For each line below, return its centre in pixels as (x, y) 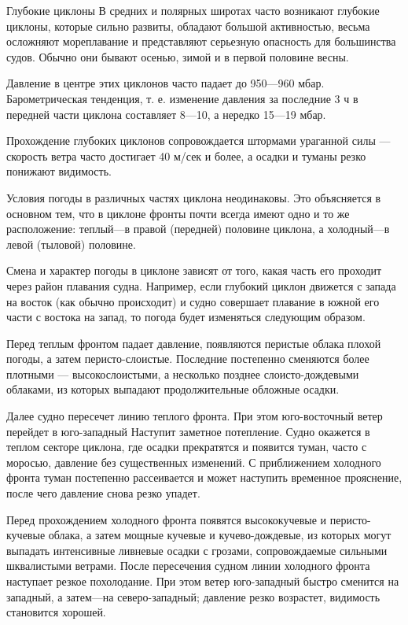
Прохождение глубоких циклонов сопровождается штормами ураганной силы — (198, 141)
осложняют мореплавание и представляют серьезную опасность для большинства (201, 41)
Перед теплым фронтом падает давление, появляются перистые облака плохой (194, 343)
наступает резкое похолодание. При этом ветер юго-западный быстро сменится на (203, 581)
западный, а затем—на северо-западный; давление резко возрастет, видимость (193, 596)
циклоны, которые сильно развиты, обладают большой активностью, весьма (188, 26)
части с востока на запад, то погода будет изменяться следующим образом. (186, 317)
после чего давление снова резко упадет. (103, 493)
